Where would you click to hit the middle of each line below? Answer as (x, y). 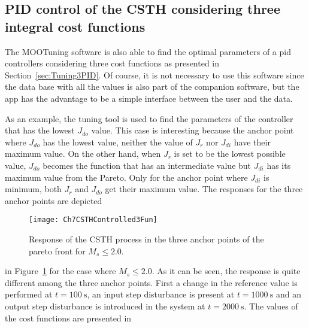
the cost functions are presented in (68, 318)
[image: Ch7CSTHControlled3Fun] (93, 220)
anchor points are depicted (54, 200)
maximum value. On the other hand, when (83, 154)
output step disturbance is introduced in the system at (105, 306)
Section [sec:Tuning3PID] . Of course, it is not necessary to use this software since (154, 75)
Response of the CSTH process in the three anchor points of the (146, 239)
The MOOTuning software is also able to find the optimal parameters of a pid (148, 51)
